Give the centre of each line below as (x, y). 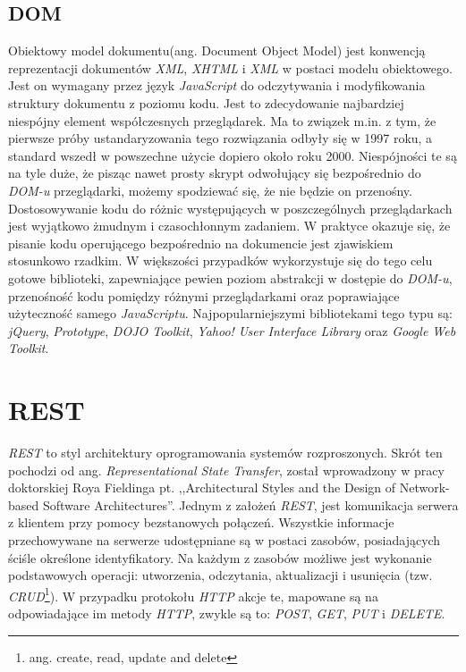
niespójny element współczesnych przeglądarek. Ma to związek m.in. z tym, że (222, 120)
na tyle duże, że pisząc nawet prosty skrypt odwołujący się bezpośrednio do (215, 173)
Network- (424, 487)
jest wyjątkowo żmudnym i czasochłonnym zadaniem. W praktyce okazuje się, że (229, 226)
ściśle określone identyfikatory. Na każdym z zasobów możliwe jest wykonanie (220, 557)
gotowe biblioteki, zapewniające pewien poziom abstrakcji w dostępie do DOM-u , (230, 277)
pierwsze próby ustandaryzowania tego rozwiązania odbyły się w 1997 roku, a (220, 138)
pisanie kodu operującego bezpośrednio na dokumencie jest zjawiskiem (201, 243)
